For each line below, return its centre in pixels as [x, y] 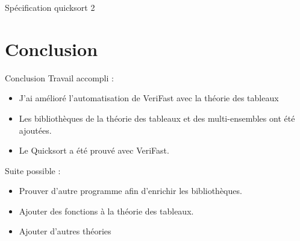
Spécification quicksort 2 [50, 7]
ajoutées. [35, 130]
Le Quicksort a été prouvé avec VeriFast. [94, 150]
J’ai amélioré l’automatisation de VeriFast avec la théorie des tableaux [149, 98]
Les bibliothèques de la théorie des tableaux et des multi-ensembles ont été [157, 118]
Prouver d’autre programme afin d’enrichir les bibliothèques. [130, 191]
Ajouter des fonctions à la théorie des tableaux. [106, 211]
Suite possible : [33, 170]
